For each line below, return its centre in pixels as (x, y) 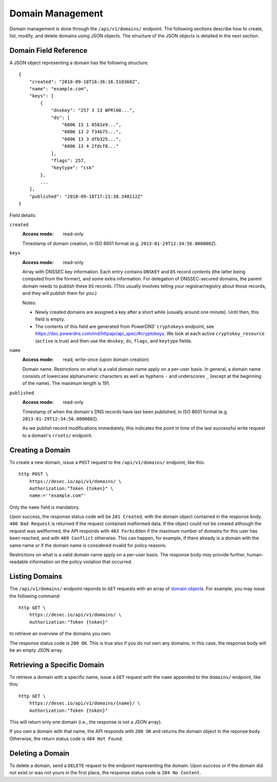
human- (255, 555)
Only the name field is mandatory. (45, 507)
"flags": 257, (69, 161)
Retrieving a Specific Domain (57, 665)
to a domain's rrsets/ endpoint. (57, 435)
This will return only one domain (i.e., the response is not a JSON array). (86, 722)
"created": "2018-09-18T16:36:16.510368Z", (85, 82)
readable (19, 562)
